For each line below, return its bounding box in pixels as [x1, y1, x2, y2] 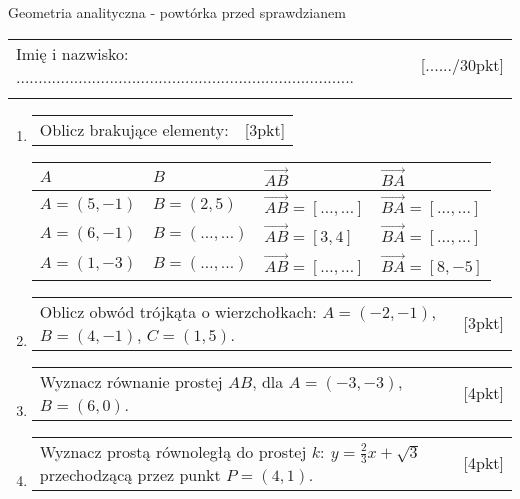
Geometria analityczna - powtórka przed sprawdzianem [8, 2, 346, 22]
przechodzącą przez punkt [39, 463, 221, 487]
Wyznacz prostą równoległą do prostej [39, 439, 307, 463]
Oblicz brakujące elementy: [39, 117, 229, 141]
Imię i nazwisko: [16, 41, 129, 65]
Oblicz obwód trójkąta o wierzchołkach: [39, 299, 317, 323]
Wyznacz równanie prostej [39, 369, 223, 393]
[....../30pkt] [420, 53, 504, 77]
